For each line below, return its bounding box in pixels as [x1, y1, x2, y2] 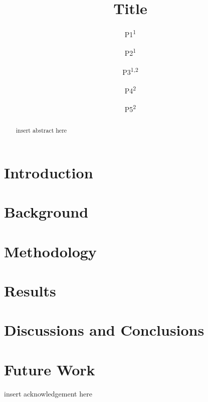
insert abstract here [16, 126, 67, 135]
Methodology [4, 241, 97, 261]
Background [4, 202, 89, 222]
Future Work [4, 359, 95, 379]
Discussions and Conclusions [4, 320, 204, 340]
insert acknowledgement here [4, 388, 92, 398]
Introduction [4, 162, 93, 182]
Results [4, 280, 56, 300]
